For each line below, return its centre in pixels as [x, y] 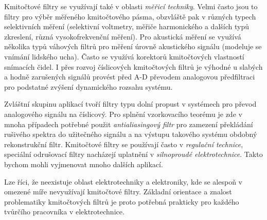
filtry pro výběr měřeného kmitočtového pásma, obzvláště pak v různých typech [130, 16]
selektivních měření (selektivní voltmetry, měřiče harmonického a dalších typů [127, 26]
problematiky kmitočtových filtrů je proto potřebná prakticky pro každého [122, 201]
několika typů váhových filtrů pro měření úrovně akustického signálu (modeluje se [133, 46]
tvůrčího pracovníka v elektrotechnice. [64, 212]
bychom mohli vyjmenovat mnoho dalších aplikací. [84, 164]
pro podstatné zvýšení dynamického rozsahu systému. [88, 86]
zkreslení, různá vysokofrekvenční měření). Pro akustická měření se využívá [123, 36]
